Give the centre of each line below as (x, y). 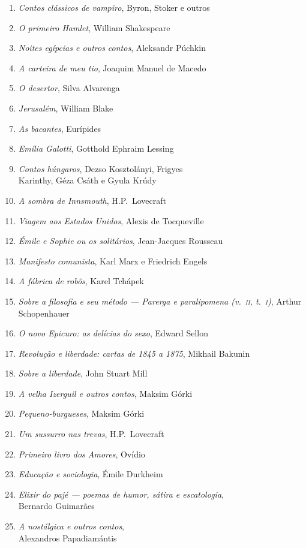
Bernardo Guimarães (56, 506)
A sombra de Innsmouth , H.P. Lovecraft (92, 200)
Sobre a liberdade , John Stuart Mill (83, 373)
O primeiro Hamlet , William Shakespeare (94, 27)
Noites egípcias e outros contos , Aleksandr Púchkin (112, 48)
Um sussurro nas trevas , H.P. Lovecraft (91, 434)
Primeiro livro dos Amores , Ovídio (82, 454)
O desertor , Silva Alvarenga (69, 88)
